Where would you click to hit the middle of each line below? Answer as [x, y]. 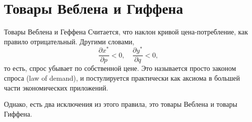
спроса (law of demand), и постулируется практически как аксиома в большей [122, 78]
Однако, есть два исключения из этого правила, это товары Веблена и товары [121, 104]
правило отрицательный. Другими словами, [69, 41]
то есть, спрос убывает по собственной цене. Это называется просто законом [120, 68]
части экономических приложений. [56, 87]
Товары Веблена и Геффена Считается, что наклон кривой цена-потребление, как [126, 32]
